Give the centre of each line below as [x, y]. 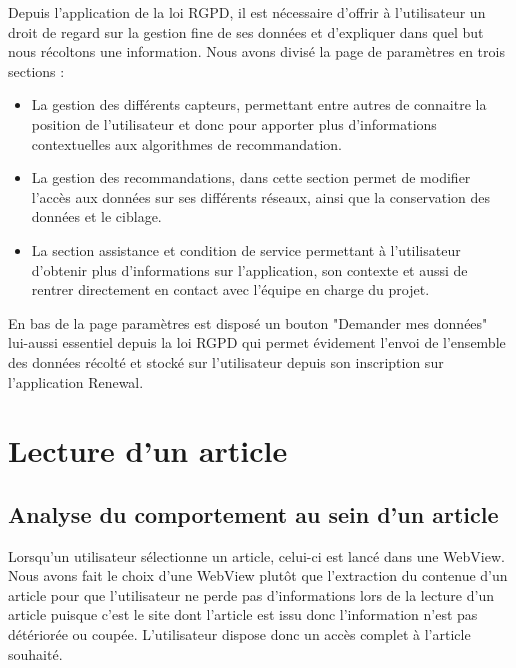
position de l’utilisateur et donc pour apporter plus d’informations [234, 123]
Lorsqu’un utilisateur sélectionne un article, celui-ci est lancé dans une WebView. [256, 555]
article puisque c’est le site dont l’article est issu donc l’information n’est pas [243, 614]
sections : [36, 70]
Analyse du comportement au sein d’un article [253, 513]
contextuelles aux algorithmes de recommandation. [186, 143]
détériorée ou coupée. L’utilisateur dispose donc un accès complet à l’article [239, 634]
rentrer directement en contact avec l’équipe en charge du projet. [230, 289]
